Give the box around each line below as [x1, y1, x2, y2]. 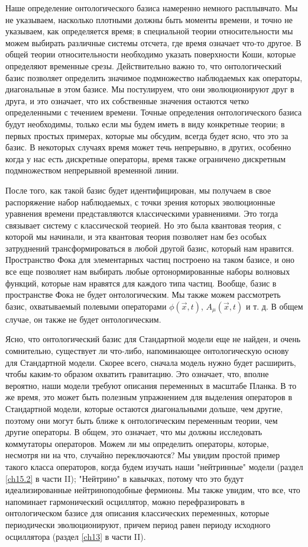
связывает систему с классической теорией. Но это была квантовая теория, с [5, 218, 281, 231]
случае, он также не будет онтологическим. [5, 313, 161, 325]
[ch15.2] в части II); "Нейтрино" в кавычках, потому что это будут [5, 472, 244, 484]
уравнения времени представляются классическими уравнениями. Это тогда [5, 207, 278, 220]
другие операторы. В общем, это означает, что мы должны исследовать [5, 426, 262, 438]
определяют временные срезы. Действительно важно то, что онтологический [5, 59, 281, 72]
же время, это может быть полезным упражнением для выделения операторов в [5, 391, 292, 403]
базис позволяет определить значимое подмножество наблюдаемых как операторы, [5, 71, 303, 83]
